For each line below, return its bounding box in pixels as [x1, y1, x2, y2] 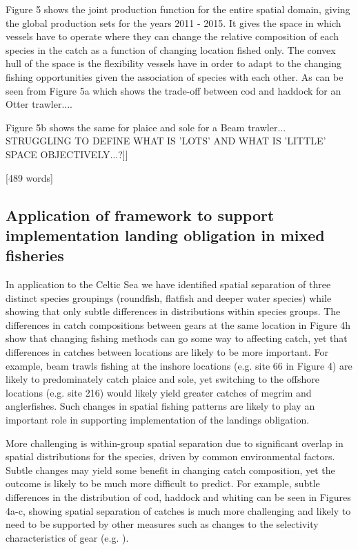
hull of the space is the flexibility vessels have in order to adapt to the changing [6, 56, 341, 70]
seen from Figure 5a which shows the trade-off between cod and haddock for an [6, 83, 341, 97]
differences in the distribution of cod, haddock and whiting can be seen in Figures [6, 490, 351, 504]
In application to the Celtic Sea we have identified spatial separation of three [6, 277, 331, 292]
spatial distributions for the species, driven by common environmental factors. [6, 449, 335, 464]
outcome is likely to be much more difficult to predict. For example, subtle [6, 476, 320, 491]
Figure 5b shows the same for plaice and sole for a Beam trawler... [6, 120, 286, 134]
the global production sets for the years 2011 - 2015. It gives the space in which [6, 15, 341, 30]
